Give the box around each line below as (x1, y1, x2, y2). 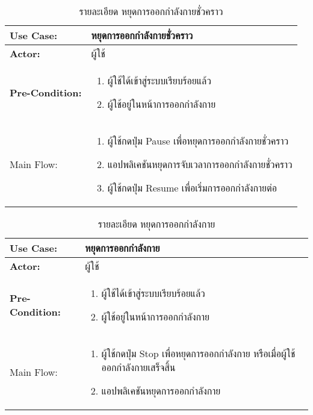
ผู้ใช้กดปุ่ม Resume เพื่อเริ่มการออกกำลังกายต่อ (107, 181, 277, 195)
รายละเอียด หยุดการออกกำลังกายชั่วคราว (79, 4, 223, 18)
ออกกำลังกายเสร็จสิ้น (101, 360, 176, 374)
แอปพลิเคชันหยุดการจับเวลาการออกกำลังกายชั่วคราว (107, 157, 293, 171)
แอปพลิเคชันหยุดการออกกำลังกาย (101, 384, 221, 398)
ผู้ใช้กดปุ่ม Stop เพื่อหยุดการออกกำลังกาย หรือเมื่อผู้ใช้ (101, 346, 296, 360)
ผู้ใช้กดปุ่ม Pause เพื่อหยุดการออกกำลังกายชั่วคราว (107, 134, 289, 148)
